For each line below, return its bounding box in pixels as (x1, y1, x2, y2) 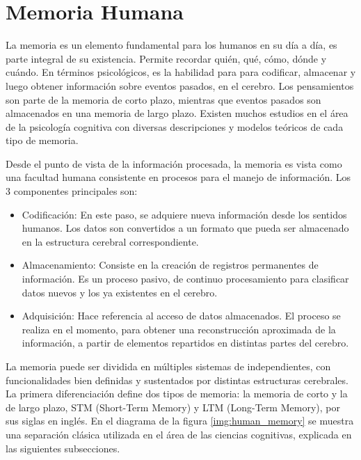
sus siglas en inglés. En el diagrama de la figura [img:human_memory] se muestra (6, 413, 354, 428)
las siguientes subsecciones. (6, 441, 120, 455)
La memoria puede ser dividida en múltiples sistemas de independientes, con (6, 359, 331, 373)
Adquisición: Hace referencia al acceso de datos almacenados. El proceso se (22, 308, 341, 323)
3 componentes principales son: (6, 184, 138, 198)
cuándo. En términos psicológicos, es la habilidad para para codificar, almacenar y (6, 65, 356, 79)
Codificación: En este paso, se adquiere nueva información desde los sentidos (22, 207, 347, 221)
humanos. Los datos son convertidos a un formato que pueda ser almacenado (22, 221, 349, 235)
